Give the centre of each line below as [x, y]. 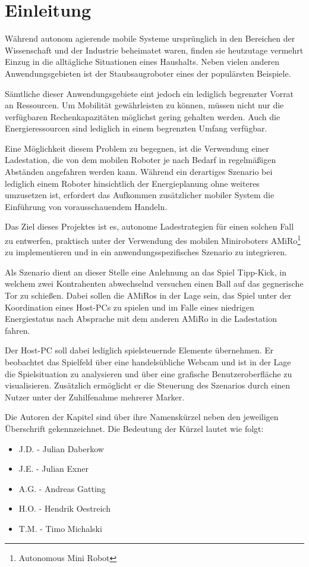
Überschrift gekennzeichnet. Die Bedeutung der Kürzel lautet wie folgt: [134, 428]
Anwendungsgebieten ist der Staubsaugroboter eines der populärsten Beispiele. [148, 73]
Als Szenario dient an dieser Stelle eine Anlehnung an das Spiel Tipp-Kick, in [146, 272]
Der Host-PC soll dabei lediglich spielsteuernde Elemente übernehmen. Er [139, 350]
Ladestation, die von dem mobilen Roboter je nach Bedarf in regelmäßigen [141, 160]
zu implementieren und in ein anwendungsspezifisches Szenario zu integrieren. [146, 252]
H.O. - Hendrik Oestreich [64, 508]
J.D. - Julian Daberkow [61, 448]
